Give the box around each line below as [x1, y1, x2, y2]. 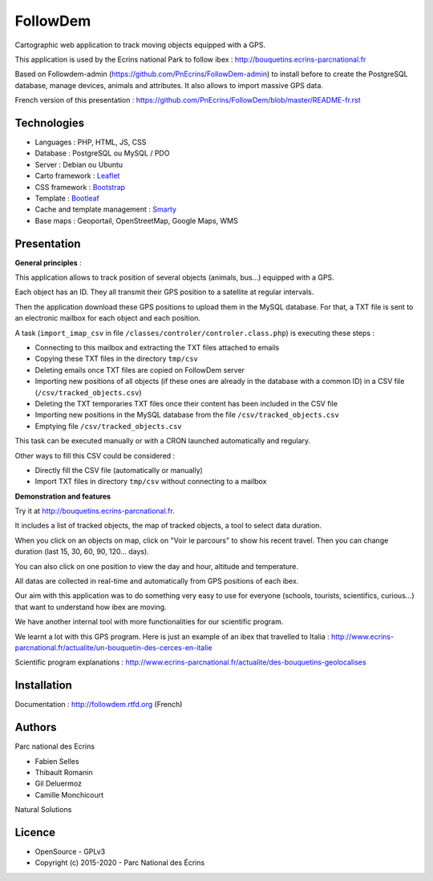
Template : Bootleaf [34, 193, 99, 203]
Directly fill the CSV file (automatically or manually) [34, 465, 204, 475]
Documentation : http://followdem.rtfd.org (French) [14, 700, 183, 709]
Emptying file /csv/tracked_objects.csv [34, 421, 182, 430]
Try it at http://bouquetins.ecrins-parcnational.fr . [14, 506, 176, 516]
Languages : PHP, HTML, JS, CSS [34, 137, 147, 148]
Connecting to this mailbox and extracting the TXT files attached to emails [34, 343, 280, 352]
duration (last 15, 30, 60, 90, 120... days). [14, 547, 150, 556]
